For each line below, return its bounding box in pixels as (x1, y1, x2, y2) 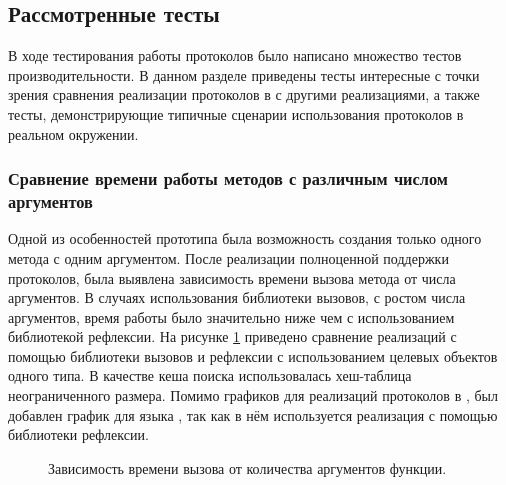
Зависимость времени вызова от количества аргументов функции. (48, 457, 447, 478)
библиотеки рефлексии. (8, 424, 149, 445)
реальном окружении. (8, 123, 139, 144)
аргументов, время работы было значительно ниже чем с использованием (8, 306, 455, 327)
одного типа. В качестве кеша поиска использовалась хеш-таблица (8, 365, 412, 386)
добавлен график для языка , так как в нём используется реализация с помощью (8, 404, 498, 425)
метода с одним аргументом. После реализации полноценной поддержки (8, 247, 449, 268)
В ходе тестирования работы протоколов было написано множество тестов (8, 45, 462, 66)
